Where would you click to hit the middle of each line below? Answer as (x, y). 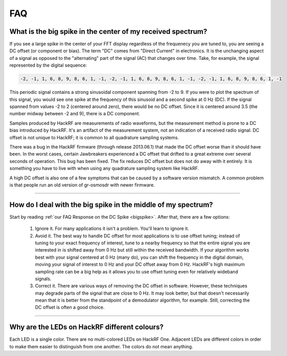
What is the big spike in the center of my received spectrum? (108, 32)
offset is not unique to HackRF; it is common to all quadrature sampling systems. (94, 137)
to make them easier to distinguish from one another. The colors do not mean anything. (101, 346)
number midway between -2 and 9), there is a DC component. (75, 114)
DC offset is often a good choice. (70, 307)
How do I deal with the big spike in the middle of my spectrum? (111, 205)
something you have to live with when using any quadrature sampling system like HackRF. (104, 169)
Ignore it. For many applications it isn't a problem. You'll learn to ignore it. (112, 228)
